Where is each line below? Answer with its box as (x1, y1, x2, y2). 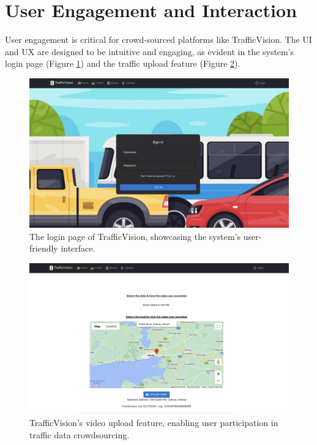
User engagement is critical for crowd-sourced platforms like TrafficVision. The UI (5, 33, 312, 46)
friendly (29, 242, 58, 255)
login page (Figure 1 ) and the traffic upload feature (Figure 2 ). (5, 57, 241, 70)
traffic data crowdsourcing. (29, 428, 130, 441)
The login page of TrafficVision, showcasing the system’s (29, 230, 241, 242)
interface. (61, 242, 95, 255)
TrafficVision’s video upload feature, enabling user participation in (29, 416, 278, 428)
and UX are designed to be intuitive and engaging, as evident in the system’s (5, 45, 294, 58)
